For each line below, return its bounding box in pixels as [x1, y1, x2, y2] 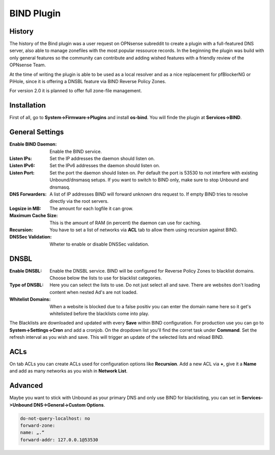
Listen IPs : [9, 155, 33, 162]
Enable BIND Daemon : [9, 141, 57, 147]
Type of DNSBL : [9, 282, 44, 288]
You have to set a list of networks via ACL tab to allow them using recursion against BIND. [49, 227, 238, 233]
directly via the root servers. [49, 198, 109, 204]
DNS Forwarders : [9, 191, 47, 197]
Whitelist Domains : [9, 296, 51, 303]
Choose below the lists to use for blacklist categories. [49, 275, 162, 281]
